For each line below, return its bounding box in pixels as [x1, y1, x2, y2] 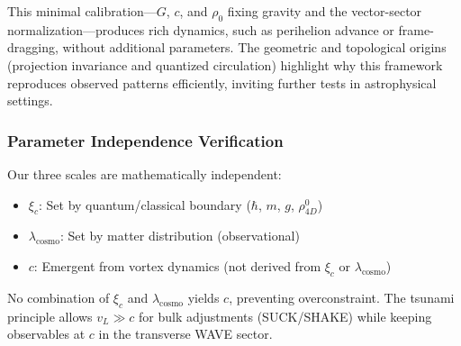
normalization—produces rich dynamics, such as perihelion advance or [7, 20, 394, 39]
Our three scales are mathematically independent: [7, 164, 282, 183]
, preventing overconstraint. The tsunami [229, 287, 455, 306]
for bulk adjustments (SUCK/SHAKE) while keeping [139, 306, 432, 325]
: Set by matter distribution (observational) [59, 226, 300, 245]
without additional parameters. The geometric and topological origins [62, 38, 447, 57]
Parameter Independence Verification [7, 129, 284, 151]
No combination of [7, 287, 110, 306]
